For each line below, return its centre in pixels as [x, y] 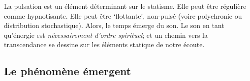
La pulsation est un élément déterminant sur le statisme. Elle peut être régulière [125, 6]
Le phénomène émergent [68, 71]
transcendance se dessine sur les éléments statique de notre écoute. [104, 44]
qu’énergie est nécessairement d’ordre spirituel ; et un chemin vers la [106, 35]
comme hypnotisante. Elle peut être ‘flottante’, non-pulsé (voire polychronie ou [123, 15]
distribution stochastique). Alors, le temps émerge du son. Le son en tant [114, 25]
